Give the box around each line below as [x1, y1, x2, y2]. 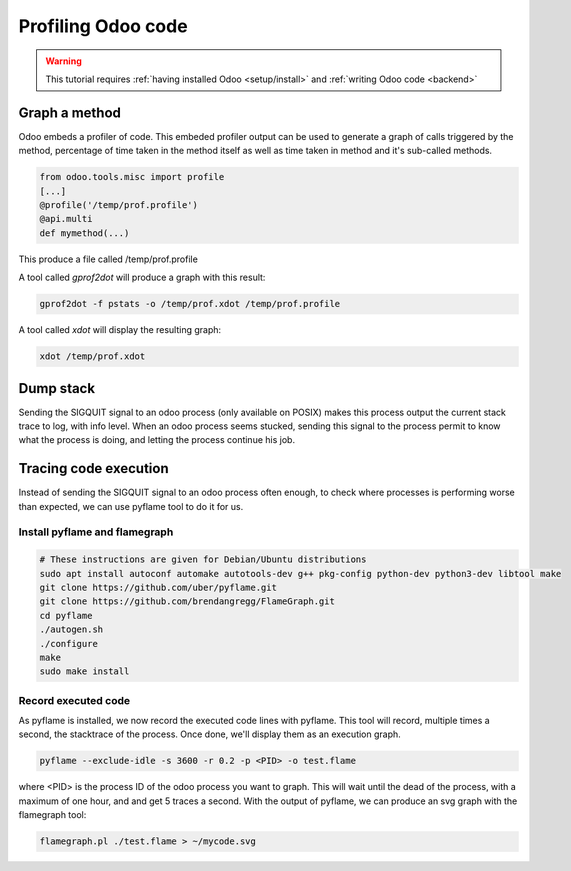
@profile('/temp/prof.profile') [39, 200, 199, 210]
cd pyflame [39, 610, 93, 621]
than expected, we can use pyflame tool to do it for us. [18, 500, 244, 512]
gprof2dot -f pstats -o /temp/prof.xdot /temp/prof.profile [39, 298, 341, 310]
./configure [39, 638, 99, 649]
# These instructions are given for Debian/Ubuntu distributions [39, 554, 367, 565]
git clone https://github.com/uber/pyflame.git [39, 582, 277, 594]
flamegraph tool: [18, 809, 87, 821]
